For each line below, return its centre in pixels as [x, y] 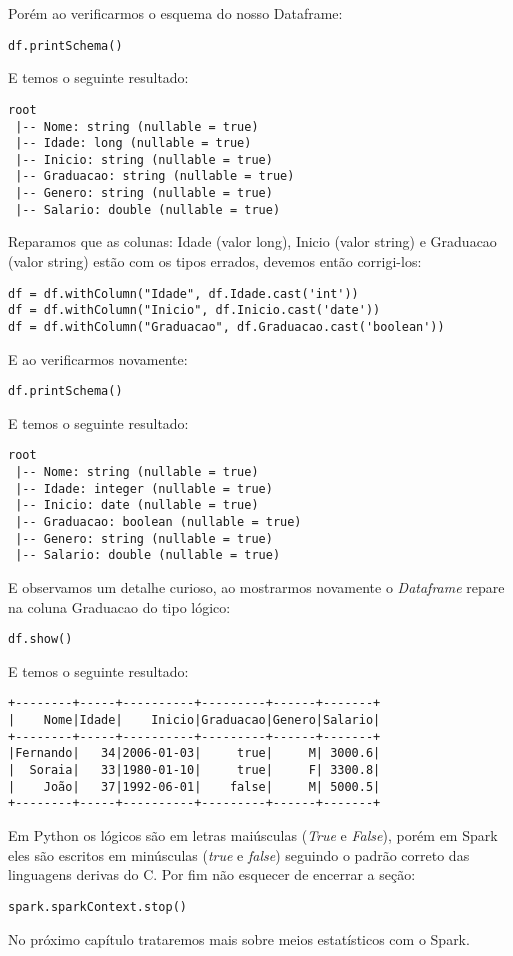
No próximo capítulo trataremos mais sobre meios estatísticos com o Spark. [239, 938]
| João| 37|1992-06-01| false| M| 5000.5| [194, 786]
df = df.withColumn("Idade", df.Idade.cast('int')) [183, 293]
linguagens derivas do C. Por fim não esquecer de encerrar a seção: [212, 874]
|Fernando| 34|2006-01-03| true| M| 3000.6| [194, 753]
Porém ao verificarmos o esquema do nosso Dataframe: [175, 13]
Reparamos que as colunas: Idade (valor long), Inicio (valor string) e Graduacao [252, 241]
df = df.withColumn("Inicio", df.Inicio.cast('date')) [194, 310]
